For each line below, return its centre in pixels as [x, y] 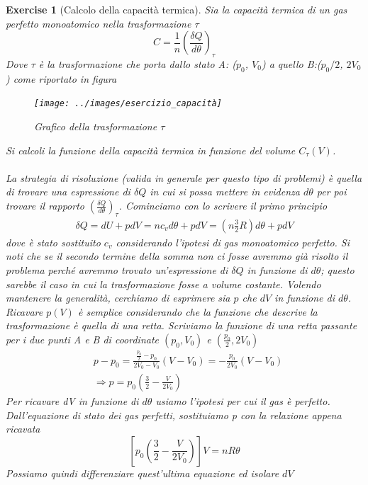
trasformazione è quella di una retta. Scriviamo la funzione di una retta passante [182, 325]
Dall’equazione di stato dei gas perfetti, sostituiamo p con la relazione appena [174, 415]
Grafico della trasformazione [96, 126]
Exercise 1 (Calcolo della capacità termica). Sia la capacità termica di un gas [177, 9]
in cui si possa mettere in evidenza [225, 192]
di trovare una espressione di [68, 192]
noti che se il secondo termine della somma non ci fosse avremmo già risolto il [177, 256]
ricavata [23, 429]
